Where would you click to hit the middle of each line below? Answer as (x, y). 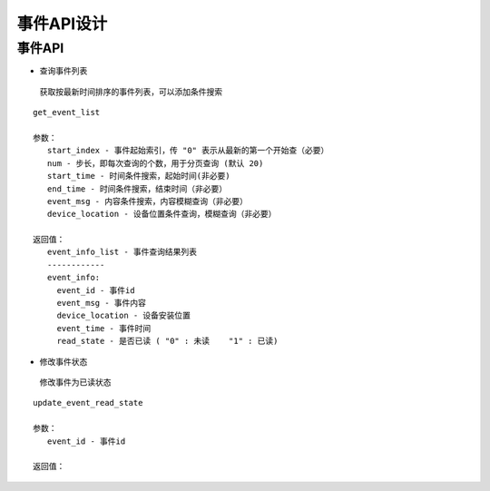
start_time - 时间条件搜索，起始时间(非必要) (138, 176)
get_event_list (67, 113)
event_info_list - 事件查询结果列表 (122, 252)
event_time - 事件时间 (104, 328)
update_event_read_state (88, 403)
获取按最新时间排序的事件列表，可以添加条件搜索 (131, 92)
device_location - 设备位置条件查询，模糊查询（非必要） (162, 214)
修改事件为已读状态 (75, 382)
